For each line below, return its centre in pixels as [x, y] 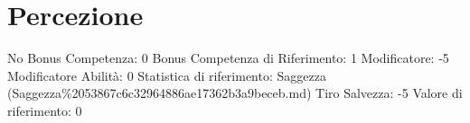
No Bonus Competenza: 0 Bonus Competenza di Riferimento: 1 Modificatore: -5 [228, 58]
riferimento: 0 [45, 110]
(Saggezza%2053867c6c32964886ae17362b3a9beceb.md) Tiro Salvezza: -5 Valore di [235, 93]
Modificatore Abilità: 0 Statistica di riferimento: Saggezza [167, 75]
